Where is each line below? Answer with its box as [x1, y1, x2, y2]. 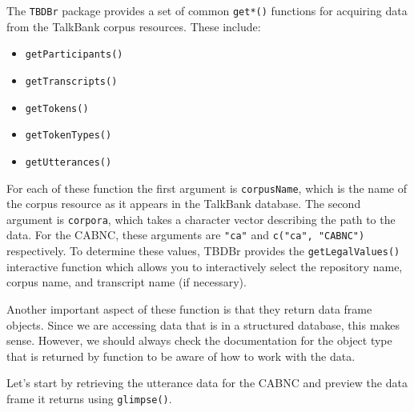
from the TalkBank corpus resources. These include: [6, 18, 261, 34]
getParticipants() [25, 49, 123, 61]
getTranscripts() [25, 75, 118, 87]
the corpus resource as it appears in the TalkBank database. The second [6, 195, 361, 212]
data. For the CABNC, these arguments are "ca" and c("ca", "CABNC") [6, 226, 365, 243]
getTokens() [25, 102, 89, 114]
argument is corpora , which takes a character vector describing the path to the [6, 210, 396, 227]
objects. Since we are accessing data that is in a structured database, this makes [6, 316, 400, 333]
